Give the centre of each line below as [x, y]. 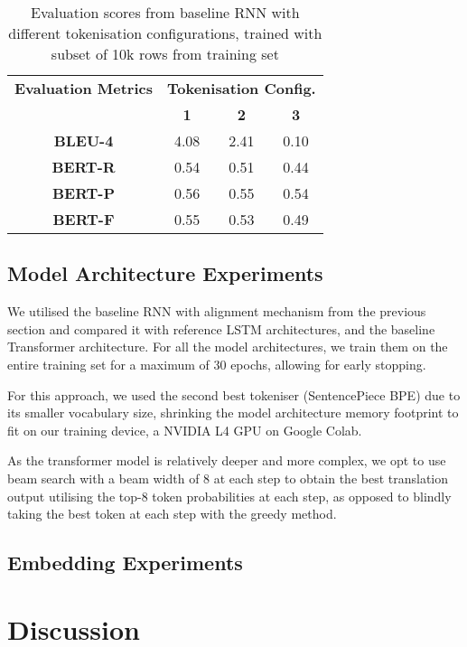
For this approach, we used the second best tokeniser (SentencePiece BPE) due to [234, 394]
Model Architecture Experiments [165, 273]
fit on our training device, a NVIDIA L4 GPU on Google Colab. [185, 430]
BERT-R [84, 167]
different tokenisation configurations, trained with [165, 33]
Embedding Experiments [125, 563]
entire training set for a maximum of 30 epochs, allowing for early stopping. [217, 364]
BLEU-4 [84, 141]
